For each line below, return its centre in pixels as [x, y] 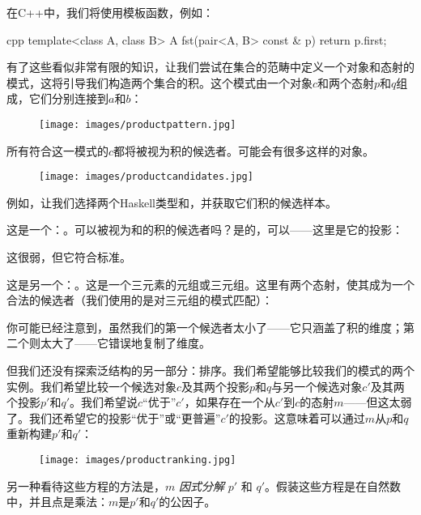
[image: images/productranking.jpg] [138, 460]
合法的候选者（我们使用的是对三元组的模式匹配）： [140, 300]
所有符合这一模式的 [57, 150]
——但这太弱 [378, 402]
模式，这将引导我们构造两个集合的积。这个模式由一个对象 [159, 82]
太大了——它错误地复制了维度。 [125, 343]
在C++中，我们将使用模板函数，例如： [110, 12]
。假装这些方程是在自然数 [332, 485]
